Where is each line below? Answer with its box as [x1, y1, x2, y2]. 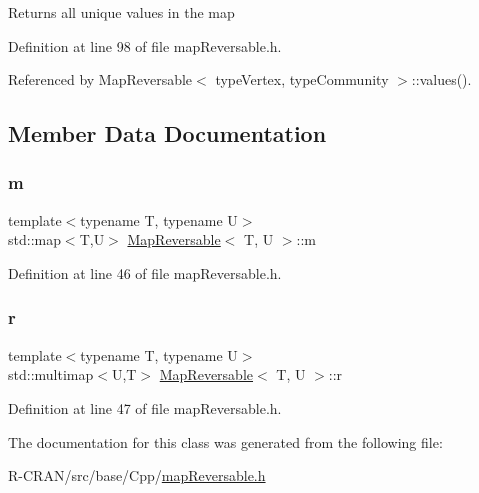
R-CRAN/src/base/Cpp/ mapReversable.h [8, 465, 266, 486]
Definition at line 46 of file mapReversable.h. [8, 262, 282, 283]
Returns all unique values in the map [8, 2, 235, 22]
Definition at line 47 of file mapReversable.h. [8, 397, 282, 418]
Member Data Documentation [8, 118, 327, 149]
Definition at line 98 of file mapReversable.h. [8, 35, 282, 56]
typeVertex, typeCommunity [215, 69, 389, 90]
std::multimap [8, 364, 94, 385]
